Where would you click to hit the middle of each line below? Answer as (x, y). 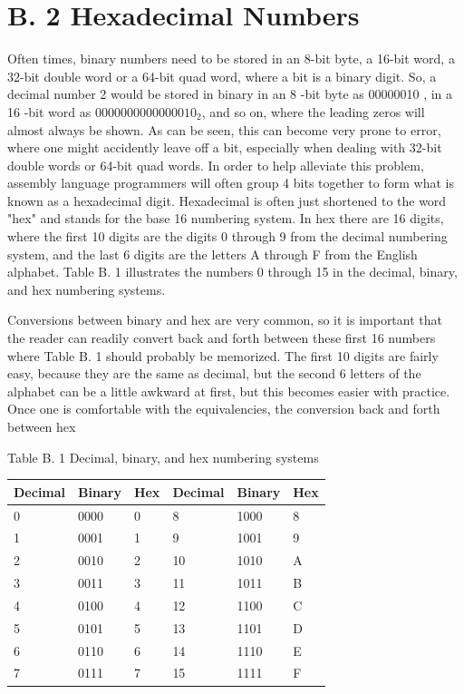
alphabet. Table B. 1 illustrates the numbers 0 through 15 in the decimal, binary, (232, 272)
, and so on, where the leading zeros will (313, 111)
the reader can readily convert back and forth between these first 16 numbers (222, 338)
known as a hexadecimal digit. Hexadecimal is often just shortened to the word (227, 200)
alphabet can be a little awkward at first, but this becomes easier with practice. (229, 391)
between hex (42, 426)
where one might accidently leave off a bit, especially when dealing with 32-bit (225, 147)
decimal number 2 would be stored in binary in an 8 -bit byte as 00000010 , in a (230, 94)
